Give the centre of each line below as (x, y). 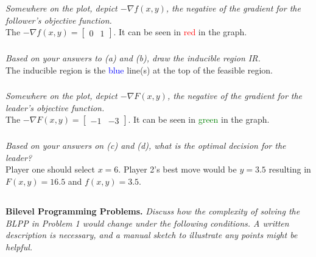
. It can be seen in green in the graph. (199, 119)
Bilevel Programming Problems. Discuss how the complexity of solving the (153, 211)
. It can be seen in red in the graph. (180, 32)
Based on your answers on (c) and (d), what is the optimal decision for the (146, 146)
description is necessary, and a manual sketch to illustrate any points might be (152, 235)
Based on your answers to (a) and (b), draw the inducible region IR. (133, 58)
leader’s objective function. (55, 107)
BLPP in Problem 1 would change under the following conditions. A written (147, 223)
